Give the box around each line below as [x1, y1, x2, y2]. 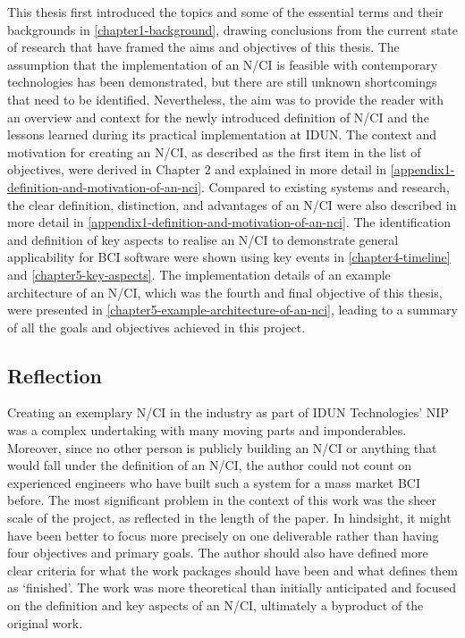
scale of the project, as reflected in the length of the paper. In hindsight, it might [7, 508, 452, 527]
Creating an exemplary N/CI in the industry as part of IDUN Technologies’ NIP [7, 403, 449, 422]
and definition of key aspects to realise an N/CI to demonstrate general [7, 230, 399, 248]
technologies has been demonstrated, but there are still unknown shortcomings [7, 72, 437, 91]
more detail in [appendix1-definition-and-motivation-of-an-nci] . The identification [7, 213, 451, 231]
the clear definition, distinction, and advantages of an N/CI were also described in [7, 195, 457, 214]
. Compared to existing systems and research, [201, 177, 450, 196]
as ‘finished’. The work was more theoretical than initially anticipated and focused [7, 578, 457, 597]
